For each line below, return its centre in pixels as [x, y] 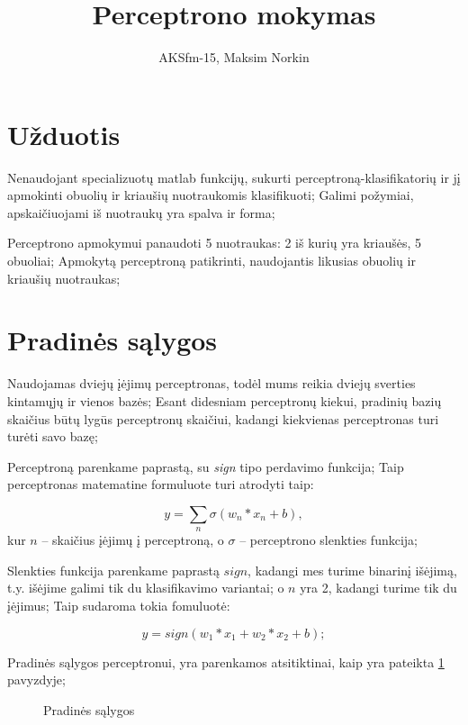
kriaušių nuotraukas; [64, 278]
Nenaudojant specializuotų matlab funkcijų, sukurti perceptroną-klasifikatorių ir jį [234, 177]
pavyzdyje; [36, 680]
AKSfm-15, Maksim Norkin [234, 57]
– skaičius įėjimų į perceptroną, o [133, 540]
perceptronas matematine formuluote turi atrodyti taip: [161, 484]
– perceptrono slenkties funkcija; [328, 540]
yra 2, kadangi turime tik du [378, 588]
